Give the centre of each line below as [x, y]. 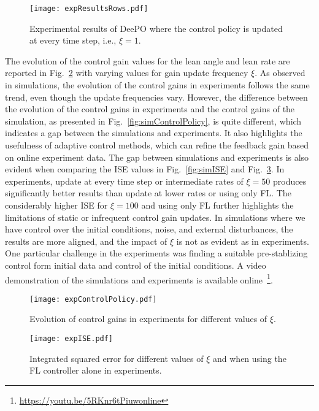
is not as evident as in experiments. [243, 241]
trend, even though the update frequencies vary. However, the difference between [156, 97]
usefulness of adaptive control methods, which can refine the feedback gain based [157, 145]
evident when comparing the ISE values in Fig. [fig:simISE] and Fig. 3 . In [145, 169]
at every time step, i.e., [73, 40]
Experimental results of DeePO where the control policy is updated [156, 28]
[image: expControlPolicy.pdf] [93, 299]
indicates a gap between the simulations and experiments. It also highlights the [154, 133]
